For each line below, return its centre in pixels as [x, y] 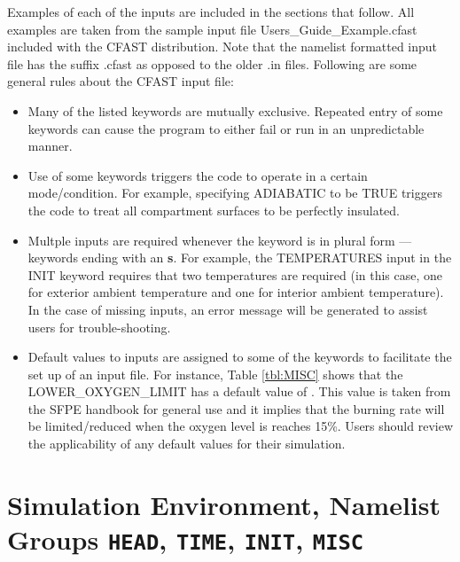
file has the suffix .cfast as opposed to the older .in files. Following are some [212, 63]
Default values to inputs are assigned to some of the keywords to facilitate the [240, 357]
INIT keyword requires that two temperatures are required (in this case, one [235, 274]
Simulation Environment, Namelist [224, 504]
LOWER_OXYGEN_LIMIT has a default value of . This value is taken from [239, 391]
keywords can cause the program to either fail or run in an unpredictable [226, 128]
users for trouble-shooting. [99, 327]
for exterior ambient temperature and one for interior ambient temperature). [236, 292]
